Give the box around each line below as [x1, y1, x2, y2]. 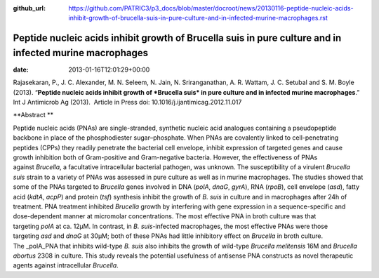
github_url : [13, 4, 46, 12]
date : [13, 65, 29, 74]
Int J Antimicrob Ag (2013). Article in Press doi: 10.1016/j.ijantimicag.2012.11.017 [13, 98, 242, 107]
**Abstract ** [13, 111, 54, 119]
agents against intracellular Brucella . [13, 261, 119, 270]
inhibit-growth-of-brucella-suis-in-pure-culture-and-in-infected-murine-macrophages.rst [68, 14, 328, 22]
